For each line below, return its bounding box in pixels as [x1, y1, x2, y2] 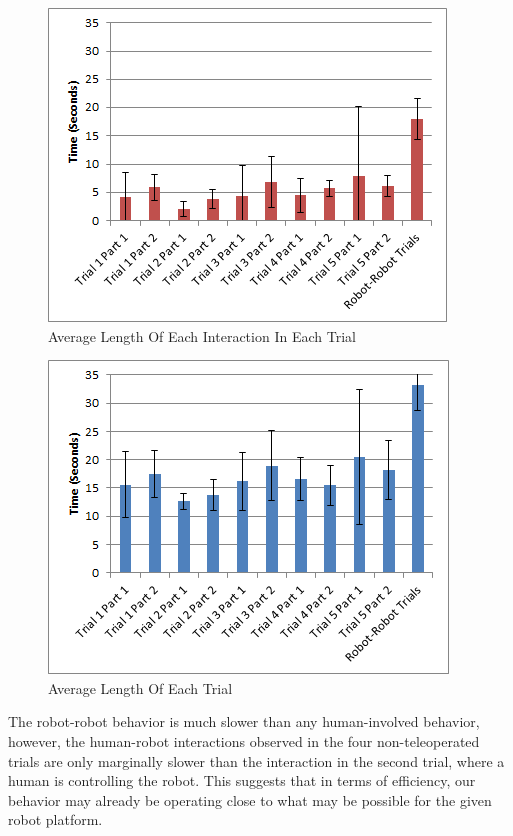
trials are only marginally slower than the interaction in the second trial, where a [8, 750, 505, 771]
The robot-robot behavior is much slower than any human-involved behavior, [8, 711, 480, 732]
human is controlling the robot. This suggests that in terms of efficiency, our [8, 770, 476, 791]
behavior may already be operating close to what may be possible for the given [8, 789, 492, 810]
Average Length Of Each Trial [48, 677, 233, 698]
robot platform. [8, 809, 103, 830]
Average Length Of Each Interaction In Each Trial [48, 325, 356, 346]
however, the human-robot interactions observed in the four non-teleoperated [8, 730, 480, 751]
